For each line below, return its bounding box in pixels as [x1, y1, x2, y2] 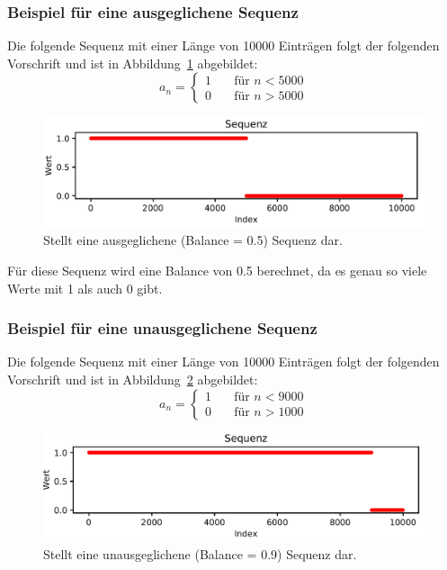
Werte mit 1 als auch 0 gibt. [7, 278, 163, 297]
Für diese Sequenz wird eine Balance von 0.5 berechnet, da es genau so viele [7, 260, 427, 279]
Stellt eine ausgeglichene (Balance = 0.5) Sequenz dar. [43, 231, 343, 249]
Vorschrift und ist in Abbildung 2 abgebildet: [7, 369, 258, 388]
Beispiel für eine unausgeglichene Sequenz [7, 317, 317, 339]
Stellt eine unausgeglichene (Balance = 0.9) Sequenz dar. [43, 545, 357, 564]
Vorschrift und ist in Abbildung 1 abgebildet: [7, 53, 258, 72]
